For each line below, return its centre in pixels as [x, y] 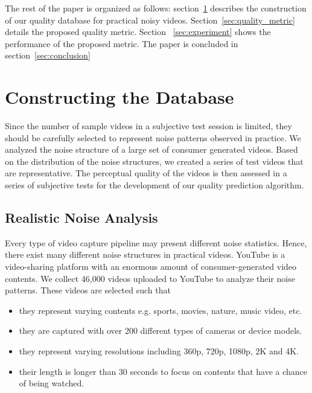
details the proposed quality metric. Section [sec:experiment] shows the [138, 32]
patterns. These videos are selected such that [88, 290]
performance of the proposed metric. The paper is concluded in [122, 43]
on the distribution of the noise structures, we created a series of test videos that [154, 161]
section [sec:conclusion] [48, 55]
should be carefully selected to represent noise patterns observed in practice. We [153, 137]
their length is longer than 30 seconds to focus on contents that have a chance [163, 371]
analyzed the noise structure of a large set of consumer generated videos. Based [151, 149]
